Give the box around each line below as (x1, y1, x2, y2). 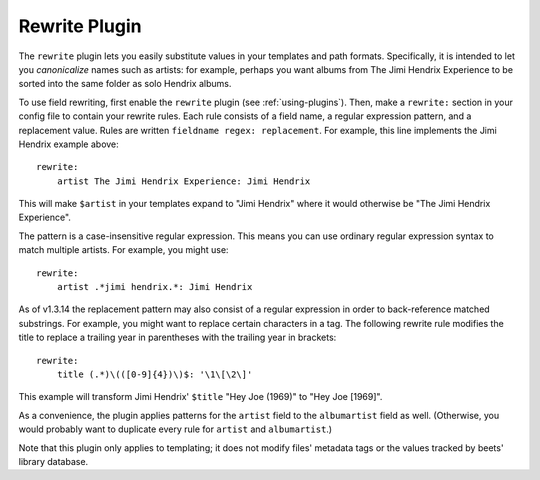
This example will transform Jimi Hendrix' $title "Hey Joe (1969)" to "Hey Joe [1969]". (18, 391, 383, 403)
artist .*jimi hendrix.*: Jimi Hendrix (56, 281, 253, 293)
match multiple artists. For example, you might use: (18, 244, 229, 256)
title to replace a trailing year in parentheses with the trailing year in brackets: (18, 331, 337, 344)
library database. (18, 455, 89, 467)
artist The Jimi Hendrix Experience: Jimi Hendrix (56, 175, 311, 187)
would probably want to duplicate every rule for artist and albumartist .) (18, 423, 333, 435)
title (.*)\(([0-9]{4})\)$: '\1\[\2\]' (56, 368, 253, 380)
